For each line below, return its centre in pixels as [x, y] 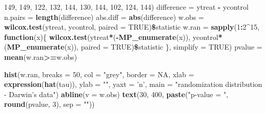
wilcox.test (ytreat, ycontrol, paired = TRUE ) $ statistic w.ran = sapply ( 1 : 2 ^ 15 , [132, 27]
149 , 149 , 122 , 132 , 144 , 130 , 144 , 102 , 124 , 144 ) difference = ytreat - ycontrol [126, 7]
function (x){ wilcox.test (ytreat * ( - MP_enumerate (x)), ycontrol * [113, 37]
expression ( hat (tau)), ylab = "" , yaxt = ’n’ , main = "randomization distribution [133, 84]
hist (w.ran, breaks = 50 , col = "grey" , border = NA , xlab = [99, 74]
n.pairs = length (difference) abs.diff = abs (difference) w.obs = [104, 17]
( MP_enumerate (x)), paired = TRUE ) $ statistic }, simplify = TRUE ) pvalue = [133, 47]
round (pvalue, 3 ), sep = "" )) [49, 104]
